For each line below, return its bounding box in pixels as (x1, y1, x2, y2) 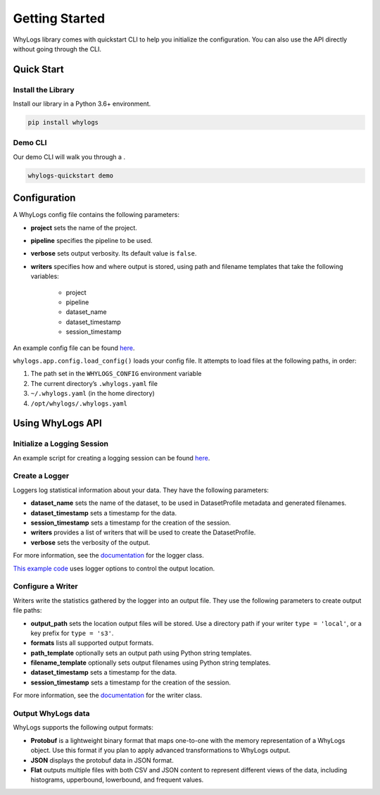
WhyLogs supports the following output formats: (13, 723, 154, 732)
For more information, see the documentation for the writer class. (13, 691, 203, 700)
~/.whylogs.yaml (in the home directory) (30, 389, 155, 398)
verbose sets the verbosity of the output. (30, 538, 151, 546)
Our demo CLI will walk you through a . (13, 152, 126, 161)
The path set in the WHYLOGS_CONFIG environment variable (30, 370, 202, 378)
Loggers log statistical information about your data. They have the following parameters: (13, 486, 269, 494)
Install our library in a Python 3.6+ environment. (13, 99, 151, 108)
